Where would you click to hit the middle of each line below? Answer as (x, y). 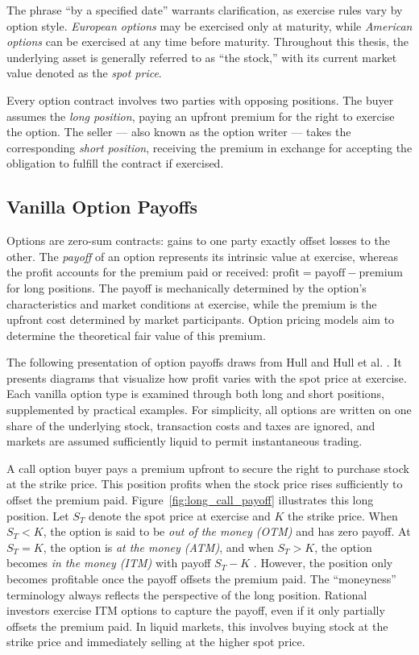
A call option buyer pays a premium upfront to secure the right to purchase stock (208, 468)
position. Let (38, 515)
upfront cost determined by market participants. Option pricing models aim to (201, 319)
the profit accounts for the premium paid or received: (138, 272)
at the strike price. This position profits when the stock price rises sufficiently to (205, 484)
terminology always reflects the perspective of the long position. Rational (187, 594)
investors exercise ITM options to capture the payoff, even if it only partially (196, 610)
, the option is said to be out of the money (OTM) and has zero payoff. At (227, 531)
